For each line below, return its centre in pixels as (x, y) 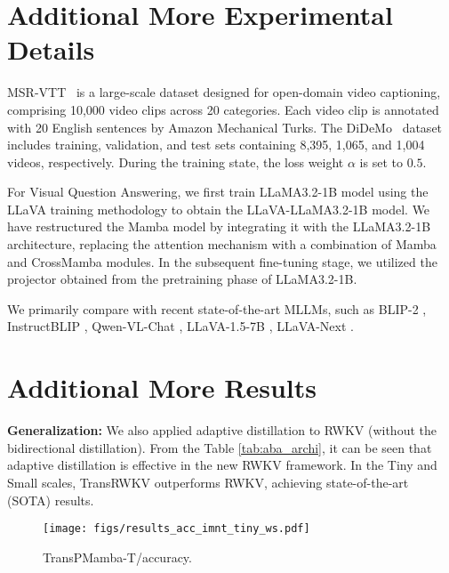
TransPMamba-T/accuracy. (117, 557)
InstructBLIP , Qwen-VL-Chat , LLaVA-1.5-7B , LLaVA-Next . (180, 326)
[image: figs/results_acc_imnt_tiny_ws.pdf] (176, 529)
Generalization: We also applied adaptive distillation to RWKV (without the (222, 430)
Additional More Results (162, 387)
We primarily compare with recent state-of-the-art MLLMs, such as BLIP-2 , (217, 308)
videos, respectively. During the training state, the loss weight (176, 161)
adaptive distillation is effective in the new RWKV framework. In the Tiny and (222, 465)
